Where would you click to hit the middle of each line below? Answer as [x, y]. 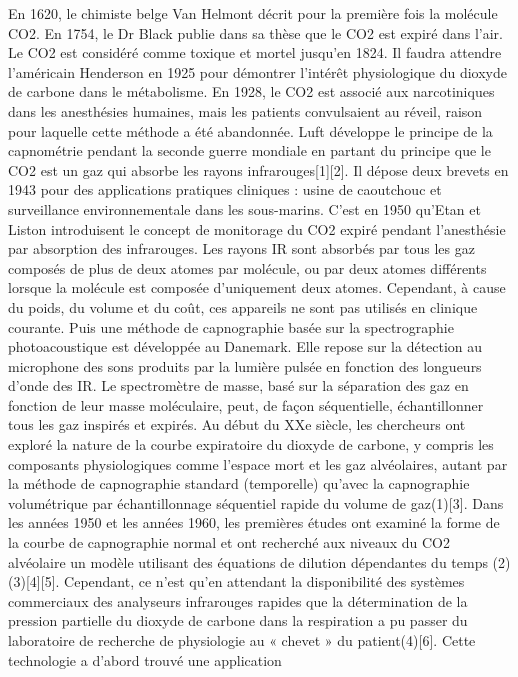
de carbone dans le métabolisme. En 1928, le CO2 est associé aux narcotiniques [251, 91]
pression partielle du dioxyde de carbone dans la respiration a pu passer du [238, 620]
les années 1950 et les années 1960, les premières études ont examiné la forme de [254, 522]
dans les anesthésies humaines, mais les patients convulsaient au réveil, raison [245, 110]
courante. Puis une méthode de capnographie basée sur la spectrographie [231, 326]
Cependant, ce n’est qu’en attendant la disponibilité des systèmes [264, 581]
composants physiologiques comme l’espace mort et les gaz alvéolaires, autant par [258, 463]
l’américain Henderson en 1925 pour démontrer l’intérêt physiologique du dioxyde [257, 71]
